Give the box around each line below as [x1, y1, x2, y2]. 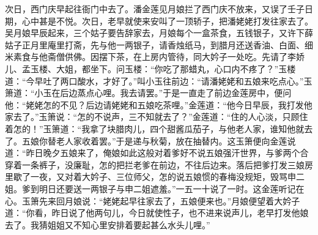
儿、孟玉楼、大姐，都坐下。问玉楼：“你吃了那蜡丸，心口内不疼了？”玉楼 [5, 62, 296, 75]
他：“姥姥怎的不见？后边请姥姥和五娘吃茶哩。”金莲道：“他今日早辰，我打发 [5, 98, 304, 111]
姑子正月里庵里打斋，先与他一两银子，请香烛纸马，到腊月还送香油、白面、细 [5, 38, 313, 51]
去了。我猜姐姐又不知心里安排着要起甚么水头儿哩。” [5, 218, 210, 231]
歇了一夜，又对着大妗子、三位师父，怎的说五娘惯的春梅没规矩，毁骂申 [13, 170, 296, 183]
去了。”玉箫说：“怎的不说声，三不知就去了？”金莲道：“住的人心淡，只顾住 [13, 110, 308, 123]
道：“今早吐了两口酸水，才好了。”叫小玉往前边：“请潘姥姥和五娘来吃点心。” [5, 74, 304, 87]
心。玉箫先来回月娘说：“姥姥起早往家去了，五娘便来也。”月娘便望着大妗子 [5, 194, 300, 207]
